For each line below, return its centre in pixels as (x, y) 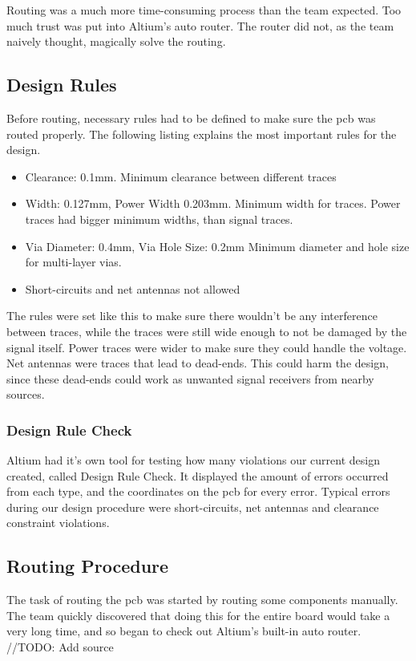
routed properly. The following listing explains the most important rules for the (202, 134)
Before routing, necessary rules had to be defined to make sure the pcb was (191, 118)
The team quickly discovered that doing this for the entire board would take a (198, 615)
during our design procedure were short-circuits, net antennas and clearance (193, 507)
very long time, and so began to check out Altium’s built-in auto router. (184, 631)
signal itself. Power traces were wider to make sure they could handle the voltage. (207, 347)
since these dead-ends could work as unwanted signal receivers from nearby (190, 378)
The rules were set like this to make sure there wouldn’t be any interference (192, 316)
